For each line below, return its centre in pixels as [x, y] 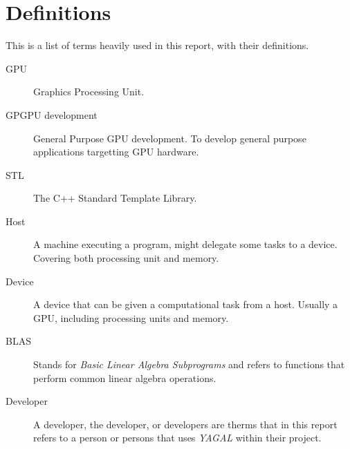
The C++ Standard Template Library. [115, 198]
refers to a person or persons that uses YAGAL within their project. [177, 438]
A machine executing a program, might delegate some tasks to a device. [185, 244]
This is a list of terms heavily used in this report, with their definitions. [157, 45]
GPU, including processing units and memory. [131, 317]
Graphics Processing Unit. [89, 92]
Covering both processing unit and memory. [126, 258]
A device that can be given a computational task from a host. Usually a [186, 304]
